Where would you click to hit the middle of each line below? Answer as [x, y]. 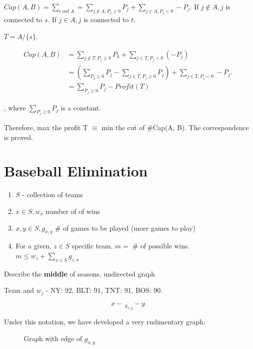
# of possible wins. [161, 246]
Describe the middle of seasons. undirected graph [79, 273]
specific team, [92, 246]
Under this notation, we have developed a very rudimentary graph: [105, 322]
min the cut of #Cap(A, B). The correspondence [175, 127]
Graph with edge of [53, 338]
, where [15, 107]
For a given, [33, 246]
